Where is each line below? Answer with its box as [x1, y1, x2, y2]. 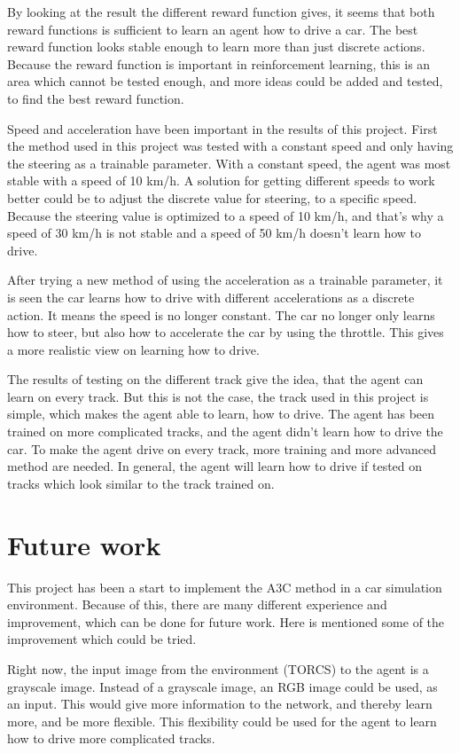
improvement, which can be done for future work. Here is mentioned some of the [7, 612, 445, 631]
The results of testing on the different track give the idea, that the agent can [7, 370, 424, 388]
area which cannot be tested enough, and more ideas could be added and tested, [7, 72, 443, 90]
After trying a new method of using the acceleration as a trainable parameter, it [7, 271, 443, 289]
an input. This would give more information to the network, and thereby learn [7, 694, 433, 713]
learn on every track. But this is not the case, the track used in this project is [7, 387, 429, 405]
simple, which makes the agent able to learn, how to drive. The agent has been [7, 404, 435, 423]
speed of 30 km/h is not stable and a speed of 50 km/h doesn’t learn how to [7, 224, 422, 242]
